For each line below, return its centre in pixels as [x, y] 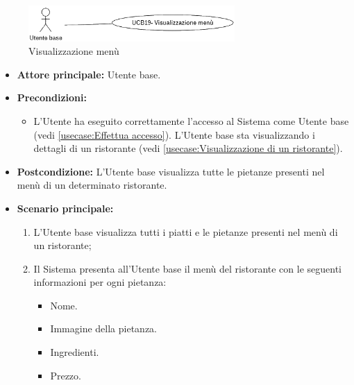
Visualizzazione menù [74, 51]
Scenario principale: [65, 208]
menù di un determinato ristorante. [92, 185]
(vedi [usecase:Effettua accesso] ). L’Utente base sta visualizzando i [174, 134]
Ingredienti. [75, 352]
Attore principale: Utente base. [89, 74]
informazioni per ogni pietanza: [100, 282]
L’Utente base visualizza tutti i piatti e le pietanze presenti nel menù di [186, 231]
